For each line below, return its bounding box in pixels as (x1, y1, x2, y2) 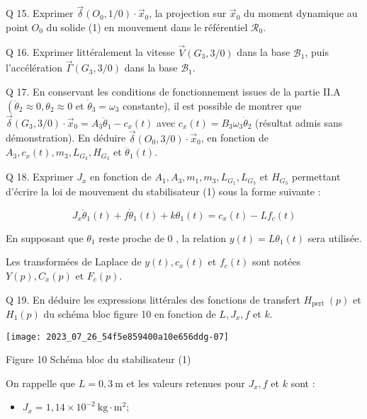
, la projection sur (149, 6, 227, 21)
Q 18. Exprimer (6, 169, 74, 184)
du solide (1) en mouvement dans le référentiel (46, 19, 248, 34)
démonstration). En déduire (6, 130, 126, 145)
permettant (291, 169, 341, 184)
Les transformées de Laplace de (6, 254, 142, 269)
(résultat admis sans (255, 115, 343, 130)
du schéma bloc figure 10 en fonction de (43, 306, 216, 321)
